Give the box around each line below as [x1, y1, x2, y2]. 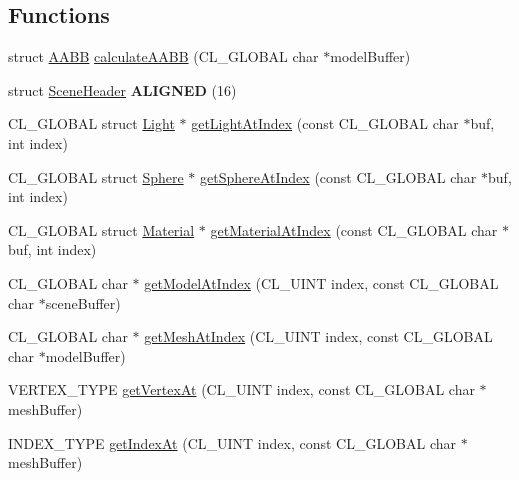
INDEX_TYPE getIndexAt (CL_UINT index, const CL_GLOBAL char [8, 432, 457, 453]
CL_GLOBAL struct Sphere [8, 166, 184, 187]
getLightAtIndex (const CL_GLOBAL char [191, 113, 459, 134]
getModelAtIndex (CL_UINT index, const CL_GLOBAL [144, 272, 499, 293]
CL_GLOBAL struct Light [8, 113, 175, 134]
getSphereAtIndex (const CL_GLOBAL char [200, 166, 477, 187]
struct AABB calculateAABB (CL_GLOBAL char [8, 46, 319, 67]
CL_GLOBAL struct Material [8, 219, 195, 240]
